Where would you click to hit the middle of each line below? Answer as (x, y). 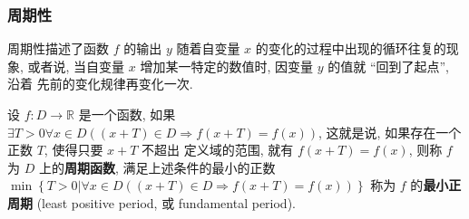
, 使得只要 (73, 150)
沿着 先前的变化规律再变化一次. (100, 84)
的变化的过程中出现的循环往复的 (351, 48)
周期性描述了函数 (58, 48)
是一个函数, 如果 (127, 114)
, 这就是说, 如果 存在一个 (390, 132)
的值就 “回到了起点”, (388, 66)
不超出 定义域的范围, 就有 (218, 150)
